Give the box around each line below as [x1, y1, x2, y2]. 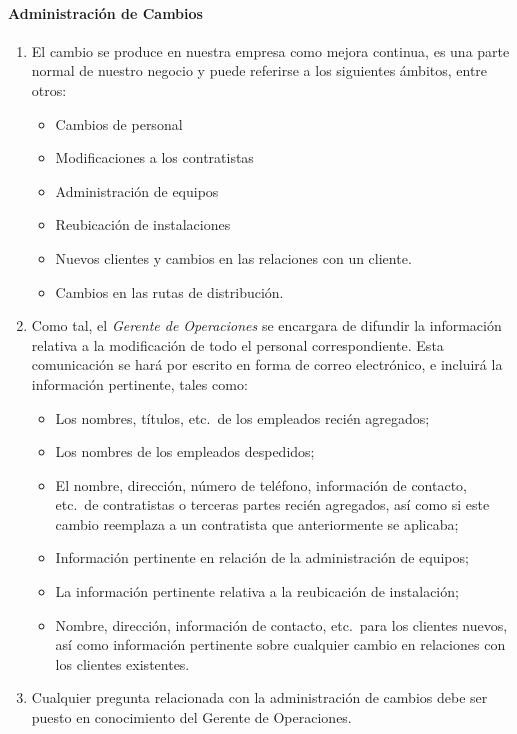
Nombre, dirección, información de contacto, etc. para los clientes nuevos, [55, 614, 508, 635]
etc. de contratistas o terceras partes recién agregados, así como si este [55, 494, 490, 515]
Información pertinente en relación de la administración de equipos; [55, 547, 469, 568]
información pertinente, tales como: [31, 373, 248, 394]
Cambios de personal [55, 113, 183, 134]
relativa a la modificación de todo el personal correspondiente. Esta [31, 334, 444, 355]
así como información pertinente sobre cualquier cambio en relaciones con [55, 634, 506, 655]
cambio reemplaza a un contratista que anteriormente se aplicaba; [55, 513, 459, 534]
